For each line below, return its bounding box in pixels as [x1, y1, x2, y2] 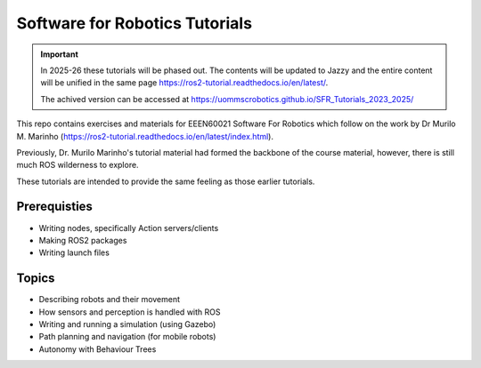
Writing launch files [38, 247, 110, 258]
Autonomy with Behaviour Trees [38, 343, 157, 355]
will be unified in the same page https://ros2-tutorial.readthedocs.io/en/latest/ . [40, 77, 329, 88]
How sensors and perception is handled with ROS [38, 307, 221, 317]
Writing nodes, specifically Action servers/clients [38, 222, 219, 233]
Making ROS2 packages [38, 235, 127, 245]
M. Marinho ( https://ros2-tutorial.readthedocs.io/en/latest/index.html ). [16, 131, 273, 141]
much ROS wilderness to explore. [16, 160, 139, 171]
